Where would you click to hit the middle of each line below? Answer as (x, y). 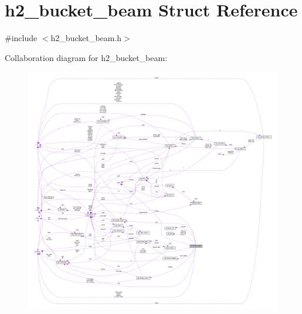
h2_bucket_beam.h (86, 38)
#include (21, 38)
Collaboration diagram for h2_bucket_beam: (86, 57)
